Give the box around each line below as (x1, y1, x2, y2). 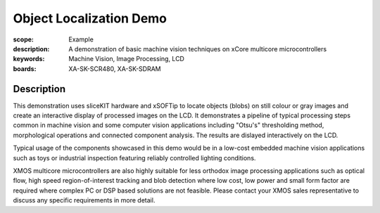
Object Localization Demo (13, 11, 167, 26)
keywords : (13, 55, 45, 63)
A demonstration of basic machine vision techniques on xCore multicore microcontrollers (68, 44, 327, 53)
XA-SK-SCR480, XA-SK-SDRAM (68, 64, 161, 73)
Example (68, 35, 94, 44)
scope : (13, 35, 34, 44)
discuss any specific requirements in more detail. (13, 196, 156, 205)
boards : (13, 64, 37, 73)
